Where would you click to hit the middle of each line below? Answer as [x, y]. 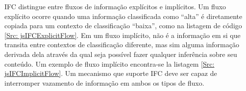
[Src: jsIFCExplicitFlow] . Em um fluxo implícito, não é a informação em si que [123, 35]
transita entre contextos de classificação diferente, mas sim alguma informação [122, 45]
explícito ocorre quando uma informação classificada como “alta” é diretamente [123, 16]
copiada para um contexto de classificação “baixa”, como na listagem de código [123, 26]
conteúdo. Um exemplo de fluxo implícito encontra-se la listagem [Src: [110, 64]
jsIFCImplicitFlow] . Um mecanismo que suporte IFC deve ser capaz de [111, 73]
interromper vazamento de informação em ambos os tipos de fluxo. [104, 82]
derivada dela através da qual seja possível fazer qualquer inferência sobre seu [121, 54]
